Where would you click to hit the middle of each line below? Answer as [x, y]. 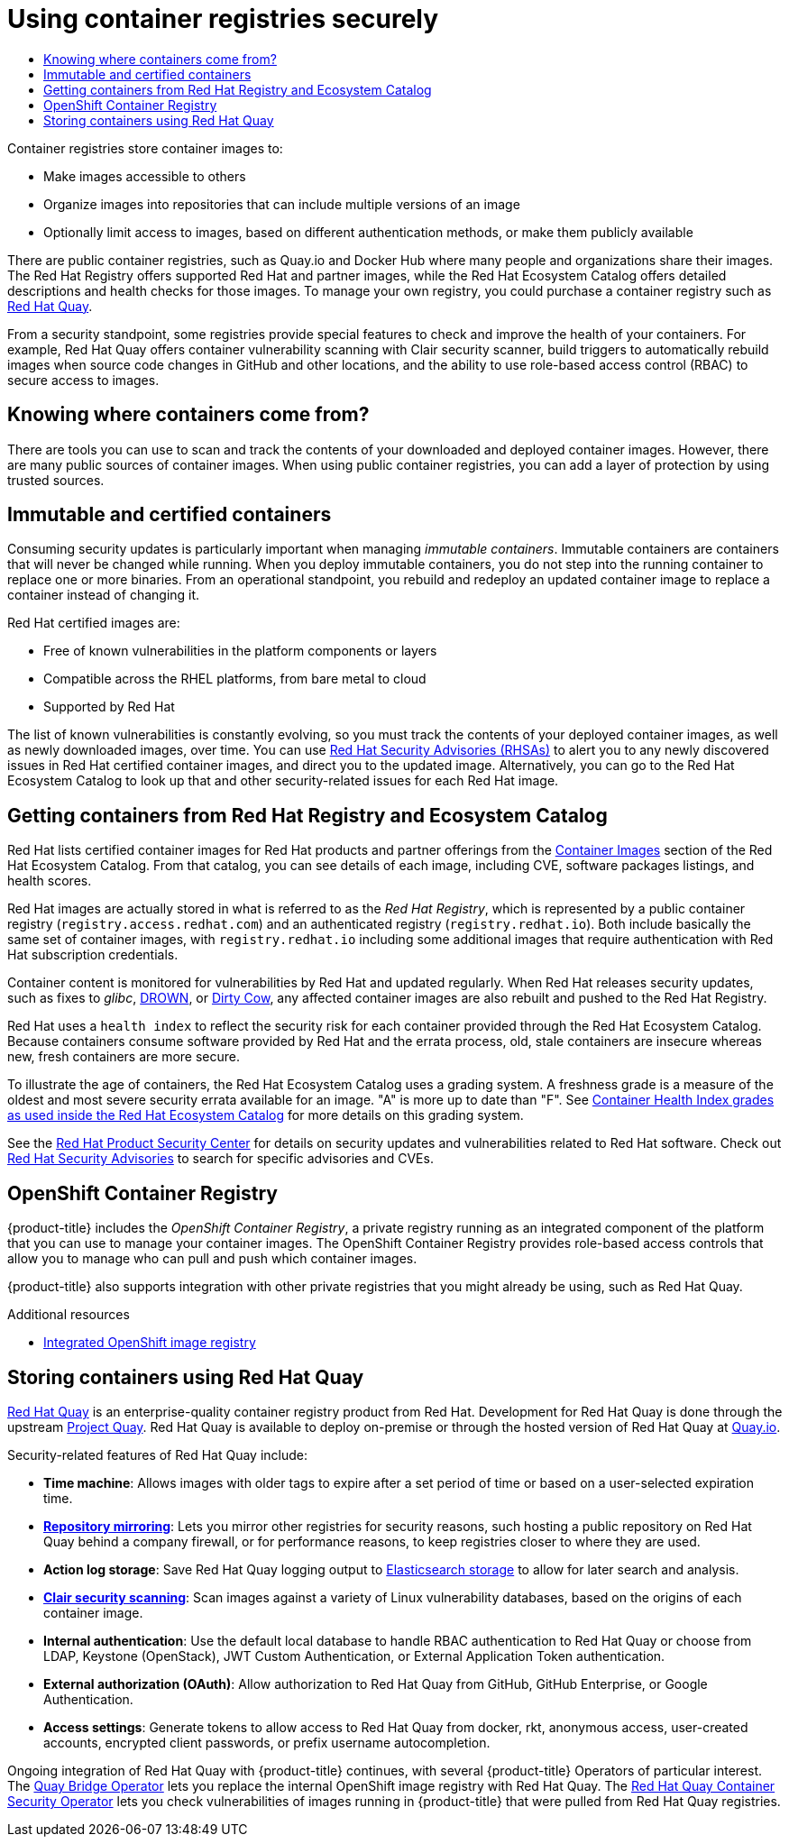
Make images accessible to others [145, 176]
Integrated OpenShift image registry [150, 1343]
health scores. [50, 881]
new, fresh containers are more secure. [124, 1057]
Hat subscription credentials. [93, 955]
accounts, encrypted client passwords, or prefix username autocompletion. [267, 1742]
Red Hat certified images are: [94, 623]
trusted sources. [56, 480]
